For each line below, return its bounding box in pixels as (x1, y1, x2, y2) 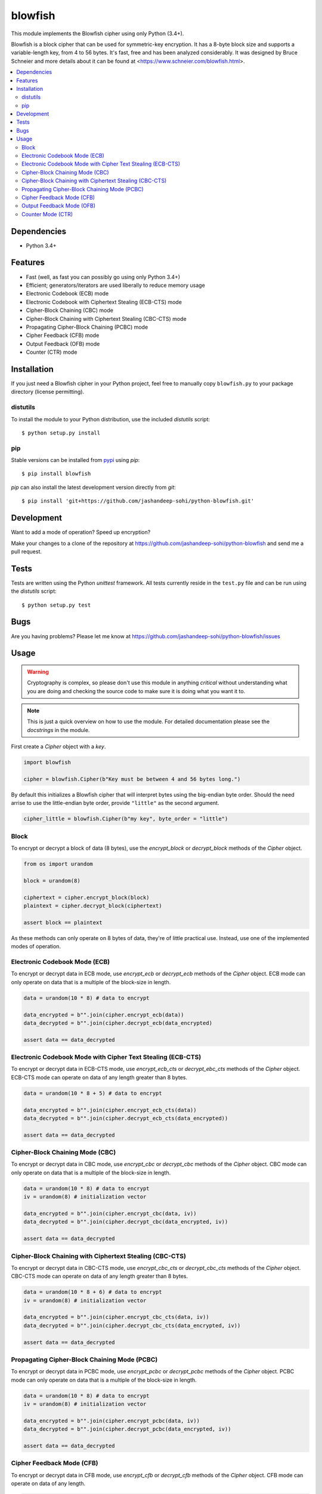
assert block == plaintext (23, 919, 103, 926)
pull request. (11, 547, 42, 555)
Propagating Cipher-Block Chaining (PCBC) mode (26, 323, 148, 330)
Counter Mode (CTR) (21, 210, 73, 218)
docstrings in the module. (27, 726, 90, 733)
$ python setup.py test (21, 601, 91, 608)
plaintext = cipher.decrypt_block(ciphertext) (23, 902, 162, 910)
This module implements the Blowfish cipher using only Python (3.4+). (11, 30, 184, 37)
